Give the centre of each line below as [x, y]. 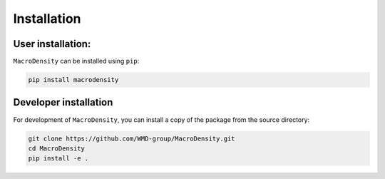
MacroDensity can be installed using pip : [76, 61]
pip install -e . [58, 158]
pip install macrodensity [73, 80]
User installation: [52, 44]
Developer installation [63, 102]
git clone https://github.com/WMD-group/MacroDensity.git [132, 138]
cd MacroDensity [57, 148]
